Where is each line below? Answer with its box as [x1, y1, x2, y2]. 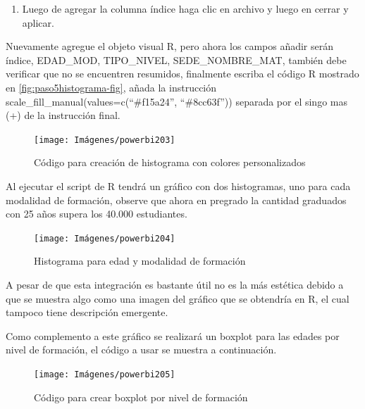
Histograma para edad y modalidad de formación [34, 253, 246, 268]
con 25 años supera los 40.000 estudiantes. [6, 206, 187, 221]
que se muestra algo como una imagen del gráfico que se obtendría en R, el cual [6, 291, 349, 306]
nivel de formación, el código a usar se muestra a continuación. [6, 342, 277, 357]
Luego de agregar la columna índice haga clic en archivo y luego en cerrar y [22, 1, 349, 15]
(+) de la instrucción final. [6, 108, 120, 122]
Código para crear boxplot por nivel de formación [34, 389, 248, 404]
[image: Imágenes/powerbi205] [34, 370, 175, 379]
